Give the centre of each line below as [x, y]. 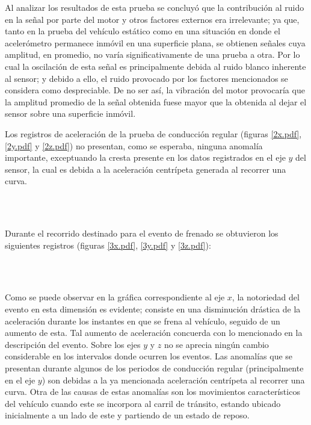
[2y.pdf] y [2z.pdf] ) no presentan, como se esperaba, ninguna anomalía [134, 145]
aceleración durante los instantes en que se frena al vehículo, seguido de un [143, 321]
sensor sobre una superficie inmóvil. [70, 113]
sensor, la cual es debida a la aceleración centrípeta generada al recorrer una [146, 169]
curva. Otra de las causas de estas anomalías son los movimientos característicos [152, 392]
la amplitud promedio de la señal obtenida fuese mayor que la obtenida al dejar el [156, 101]
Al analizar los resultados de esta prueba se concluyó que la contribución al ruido [155, 7]
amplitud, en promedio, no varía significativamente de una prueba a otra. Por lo [152, 54]
